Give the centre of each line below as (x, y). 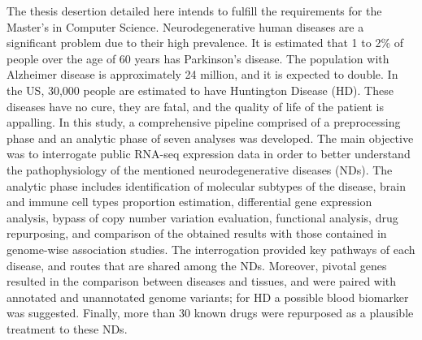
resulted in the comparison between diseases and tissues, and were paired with (202, 281)
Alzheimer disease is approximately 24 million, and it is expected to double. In (202, 74)
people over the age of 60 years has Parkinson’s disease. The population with (198, 58)
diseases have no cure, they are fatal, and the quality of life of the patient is (195, 106)
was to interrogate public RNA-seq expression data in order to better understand (209, 154)
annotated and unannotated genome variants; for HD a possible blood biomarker (208, 297)
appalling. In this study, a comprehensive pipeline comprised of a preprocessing (204, 122)
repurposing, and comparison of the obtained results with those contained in (197, 233)
